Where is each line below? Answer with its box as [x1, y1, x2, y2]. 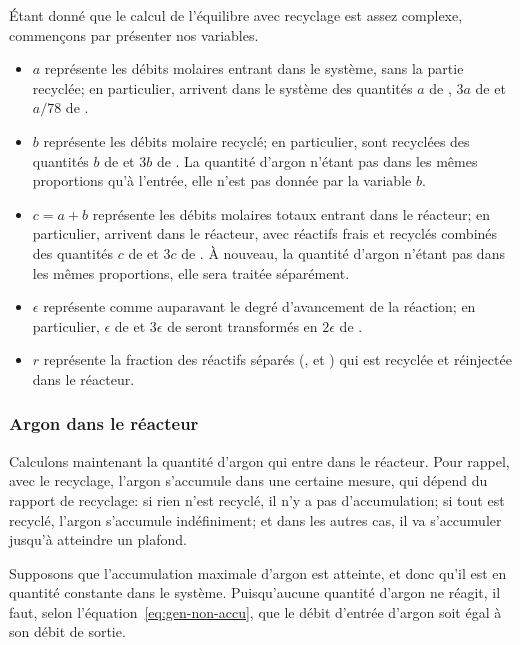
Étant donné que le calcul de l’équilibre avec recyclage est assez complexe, [9, 5, 463, 25]
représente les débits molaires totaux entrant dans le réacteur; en [92, 203, 490, 224]
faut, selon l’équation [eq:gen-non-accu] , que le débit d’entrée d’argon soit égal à [9, 601, 502, 622]
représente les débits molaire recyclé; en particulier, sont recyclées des [43, 130, 470, 151]
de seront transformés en [167, 315, 318, 336]
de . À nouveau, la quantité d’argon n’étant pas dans [181, 242, 505, 263]
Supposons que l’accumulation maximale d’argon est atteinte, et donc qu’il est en [9, 562, 507, 583]
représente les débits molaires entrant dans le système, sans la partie [44, 58, 464, 79]
